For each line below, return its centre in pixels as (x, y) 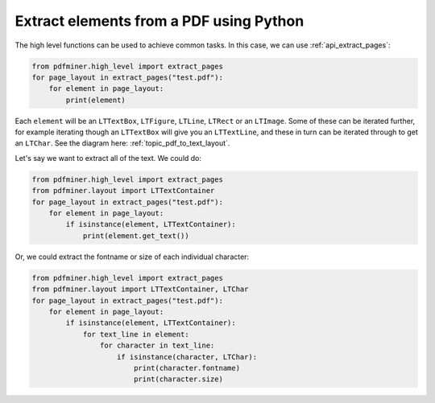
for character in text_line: (157, 345)
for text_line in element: (136, 334)
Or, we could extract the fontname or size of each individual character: (132, 257)
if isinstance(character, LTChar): (187, 357)
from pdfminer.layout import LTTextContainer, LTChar (140, 289)
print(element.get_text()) (136, 236)
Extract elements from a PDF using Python (159, 21)
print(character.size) (178, 379)
